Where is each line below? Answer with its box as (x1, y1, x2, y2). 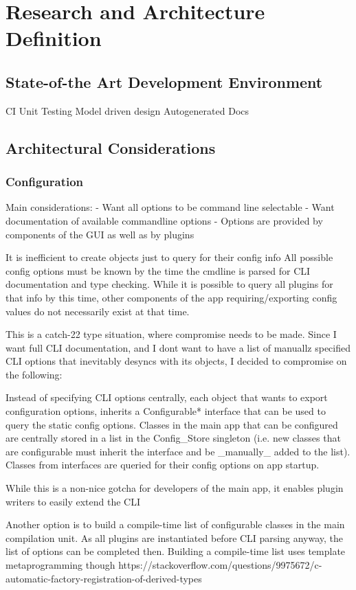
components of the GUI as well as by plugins (5, 227, 194, 241)
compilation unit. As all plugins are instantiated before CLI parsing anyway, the (5, 530, 344, 545)
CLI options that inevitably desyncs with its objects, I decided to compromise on (5, 354, 347, 368)
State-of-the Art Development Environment (5, 71, 323, 92)
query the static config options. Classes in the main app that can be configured (5, 417, 338, 431)
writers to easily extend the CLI (5, 494, 141, 508)
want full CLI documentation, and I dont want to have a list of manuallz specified (5, 340, 351, 354)
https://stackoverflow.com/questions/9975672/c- (118, 558, 322, 572)
